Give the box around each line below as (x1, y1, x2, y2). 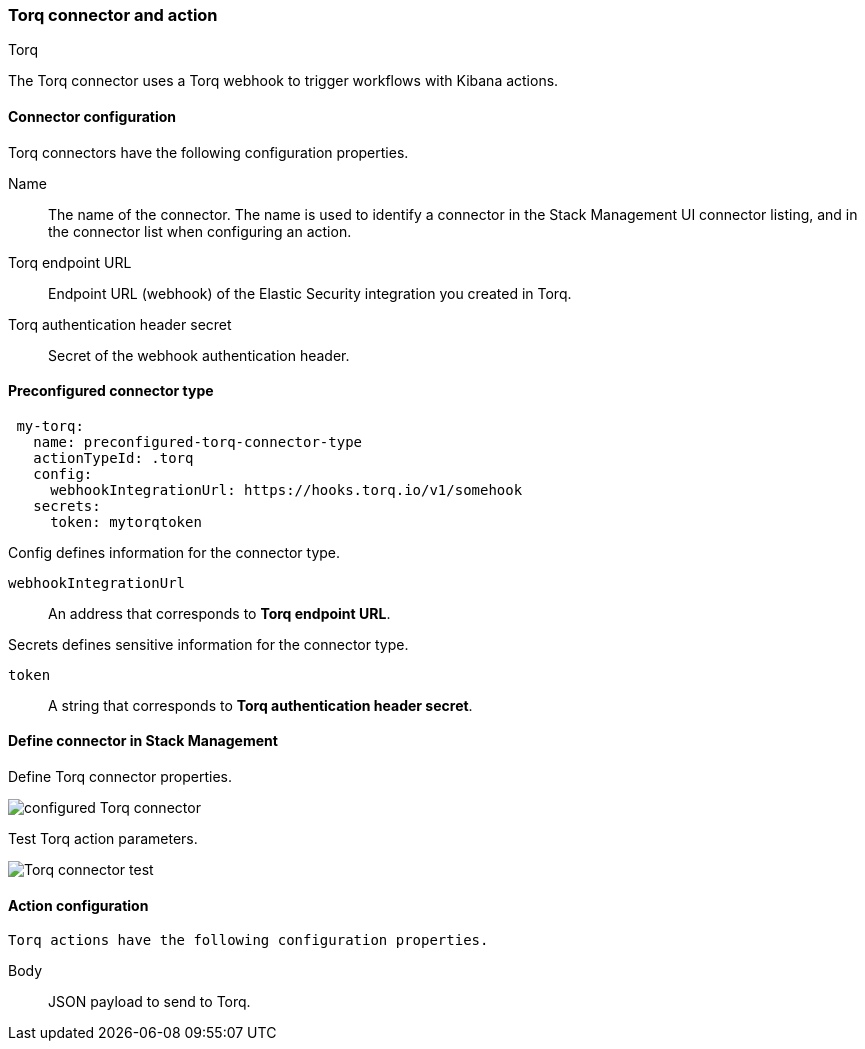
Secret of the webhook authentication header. (48, 346, 350, 364)
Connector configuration (8, 107, 176, 125)
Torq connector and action (8, 5, 218, 25)
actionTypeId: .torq (33, 449, 194, 466)
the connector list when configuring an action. (48, 222, 352, 240)
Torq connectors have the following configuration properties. (8, 143, 409, 161)
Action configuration (8, 896, 149, 914)
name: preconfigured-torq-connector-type (33, 433, 363, 450)
